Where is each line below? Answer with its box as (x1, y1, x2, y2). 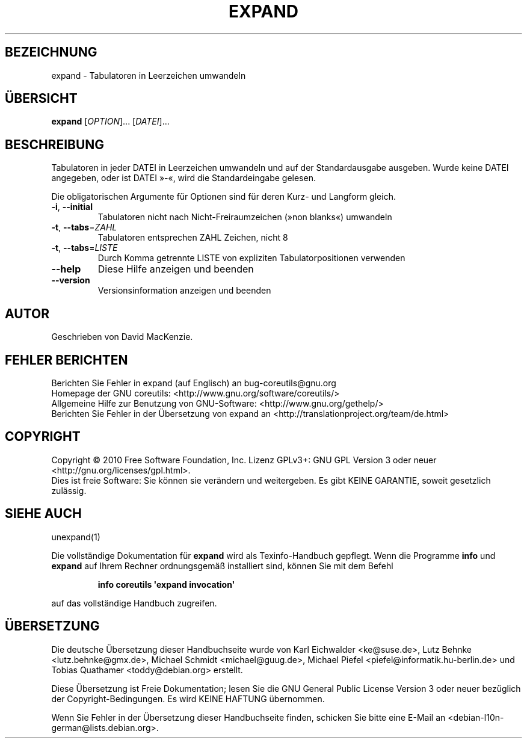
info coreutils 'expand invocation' (97, 579, 235, 590)
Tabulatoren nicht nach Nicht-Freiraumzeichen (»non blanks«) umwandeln (97, 212, 392, 223)
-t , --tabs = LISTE (51, 242, 118, 253)
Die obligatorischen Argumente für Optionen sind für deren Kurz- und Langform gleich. (51, 191, 396, 202)
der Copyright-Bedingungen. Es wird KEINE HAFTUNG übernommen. (51, 693, 325, 704)
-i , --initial (51, 202, 93, 212)
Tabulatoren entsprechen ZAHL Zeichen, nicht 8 (97, 232, 288, 243)
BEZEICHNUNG (5, 45, 97, 60)
